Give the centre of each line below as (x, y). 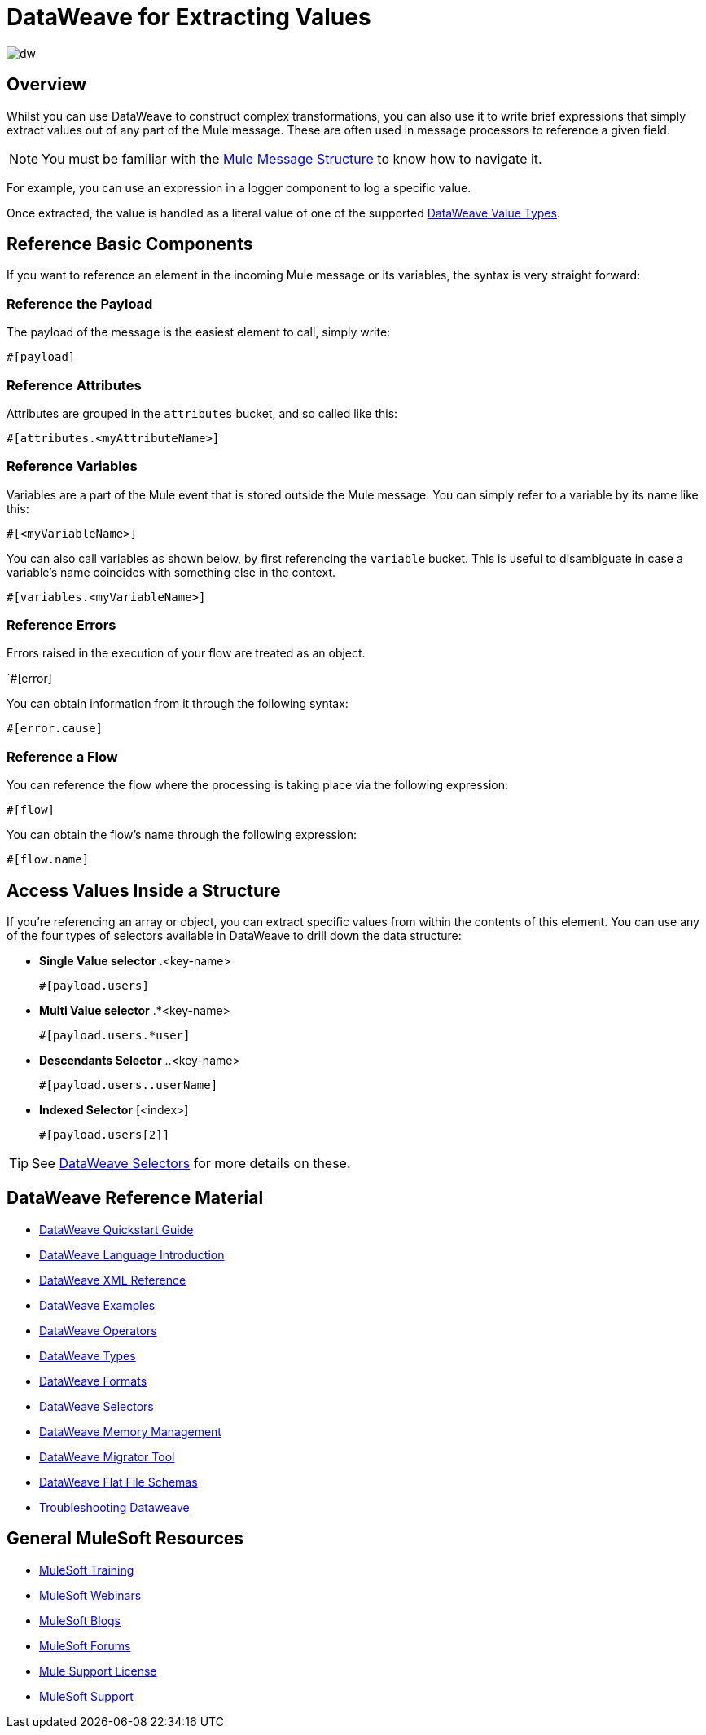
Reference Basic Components (130, 244)
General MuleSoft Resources (125, 1539)
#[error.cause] (55, 729)
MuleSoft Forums (85, 1645)
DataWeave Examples (97, 1305)
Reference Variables (72, 466)
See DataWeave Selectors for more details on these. (191, 1164)
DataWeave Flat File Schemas (118, 1482)
